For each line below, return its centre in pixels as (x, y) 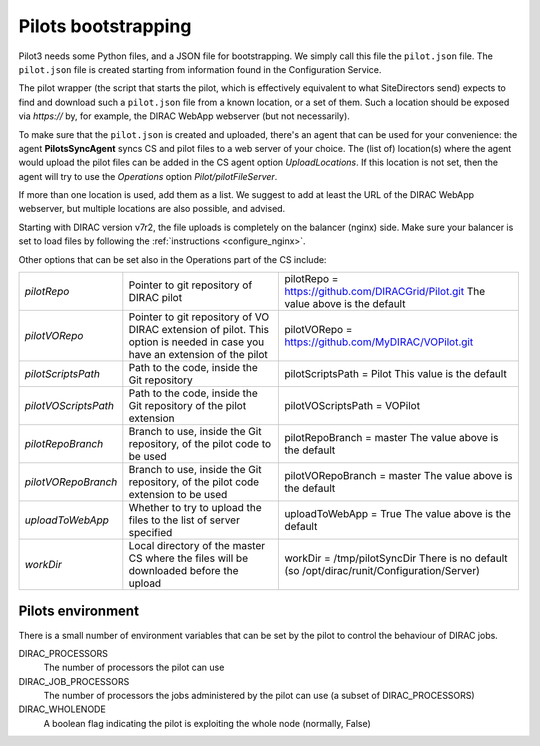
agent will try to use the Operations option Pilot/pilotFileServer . (148, 176)
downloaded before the (183, 571)
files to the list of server (184, 520)
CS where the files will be (188, 558)
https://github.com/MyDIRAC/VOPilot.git (379, 342)
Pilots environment (79, 611)
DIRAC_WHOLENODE (62, 709)
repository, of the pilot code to (200, 444)
